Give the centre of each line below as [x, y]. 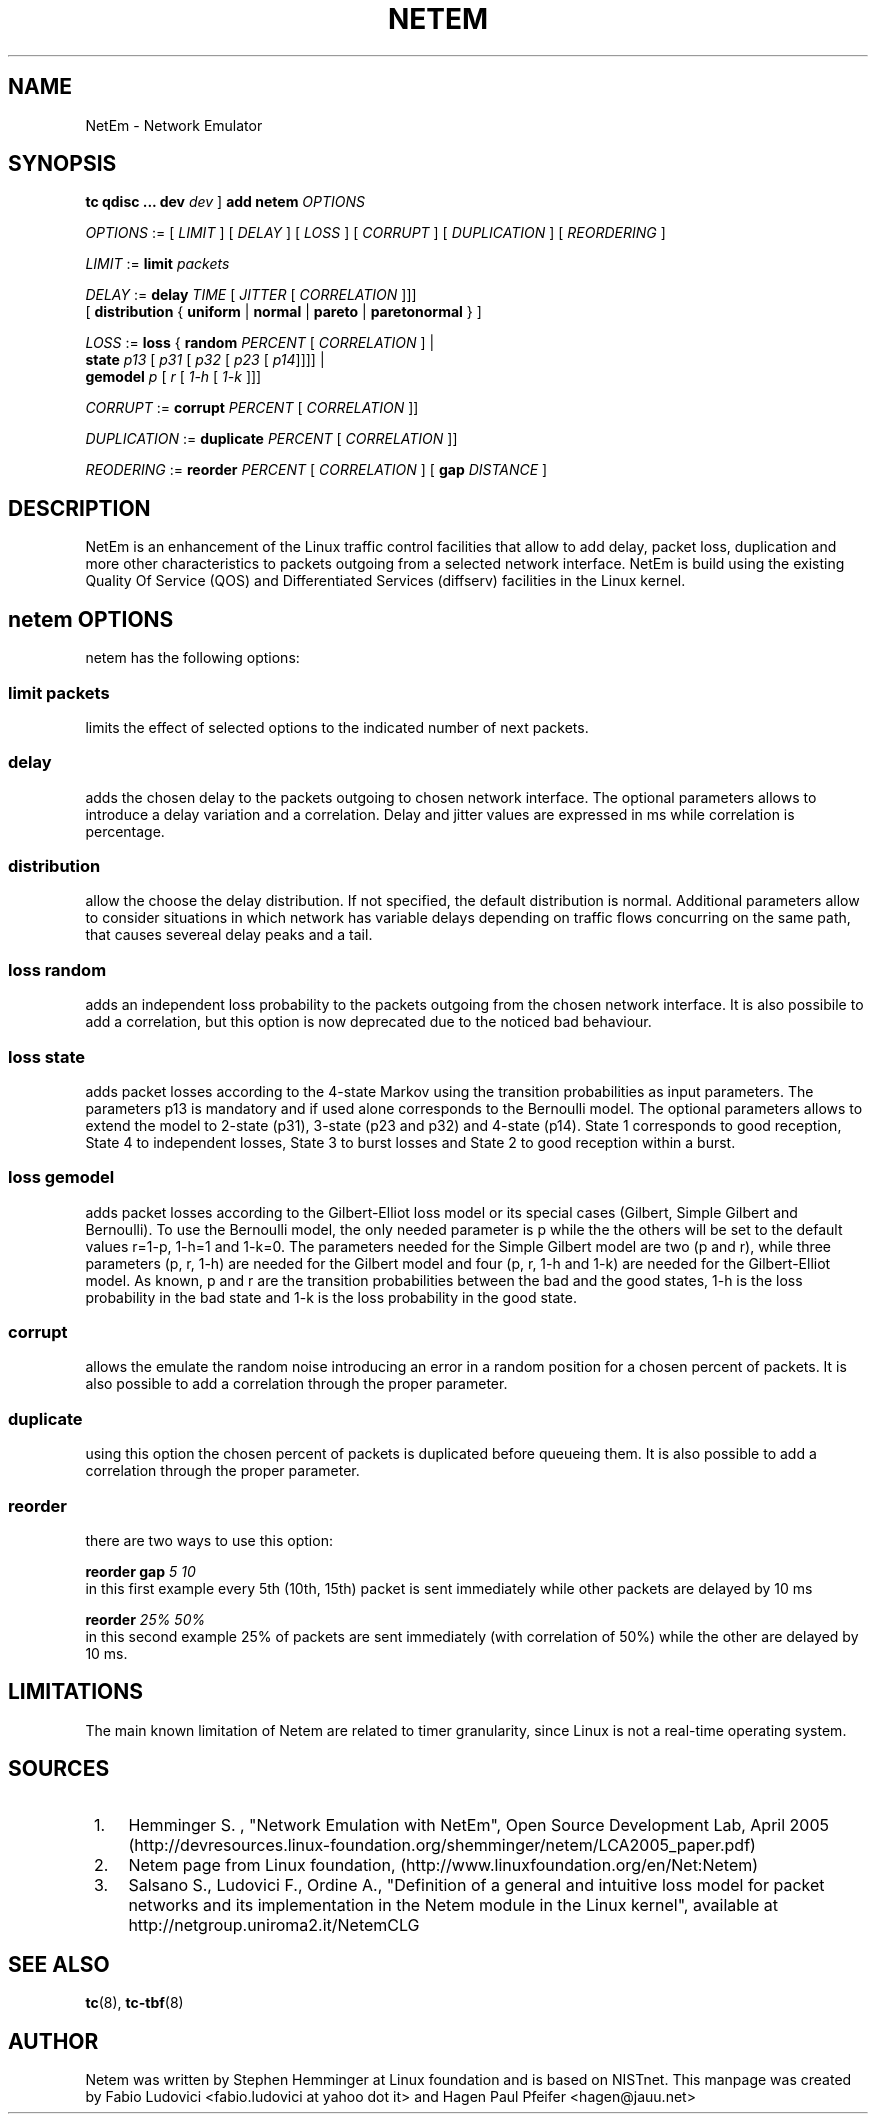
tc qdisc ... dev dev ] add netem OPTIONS [225, 202]
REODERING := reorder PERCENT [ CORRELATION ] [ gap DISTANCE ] [316, 470]
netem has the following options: [192, 658]
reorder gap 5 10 [140, 1571]
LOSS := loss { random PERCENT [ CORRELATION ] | [260, 343]
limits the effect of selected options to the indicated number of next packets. [337, 727]
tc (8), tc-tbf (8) [134, 2003]
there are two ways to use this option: [209, 1540]
